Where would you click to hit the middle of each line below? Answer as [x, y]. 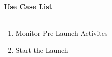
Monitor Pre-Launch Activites [62, 33]
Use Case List [28, 6]
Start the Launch [42, 50]
